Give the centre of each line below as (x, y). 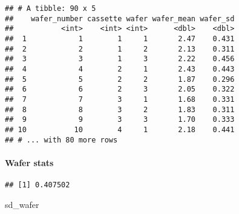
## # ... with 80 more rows (61, 140)
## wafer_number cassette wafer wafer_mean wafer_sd (120, 18)
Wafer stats (29, 162)
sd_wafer (22, 204)
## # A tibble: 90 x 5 (51, 8)
